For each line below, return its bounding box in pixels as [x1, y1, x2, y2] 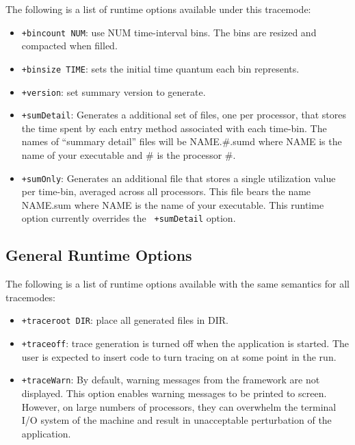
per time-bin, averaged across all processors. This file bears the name [21, 184, 311, 199]
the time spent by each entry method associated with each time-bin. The [21, 120, 327, 135]
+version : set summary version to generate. [21, 84, 206, 99]
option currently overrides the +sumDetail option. [21, 211, 236, 225]
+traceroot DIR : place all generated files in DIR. [21, 313, 228, 327]
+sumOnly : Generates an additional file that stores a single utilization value [21, 170, 336, 185]
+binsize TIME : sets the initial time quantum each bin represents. [21, 61, 300, 75]
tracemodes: [5, 290, 55, 304]
